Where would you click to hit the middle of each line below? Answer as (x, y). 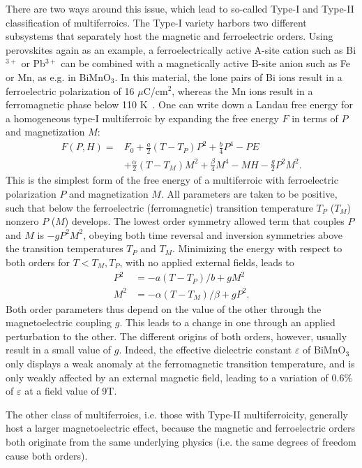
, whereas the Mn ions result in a (242, 90)
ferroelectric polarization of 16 (70, 90)
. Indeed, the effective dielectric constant (205, 350)
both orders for (38, 262)
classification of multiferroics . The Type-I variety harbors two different (156, 22)
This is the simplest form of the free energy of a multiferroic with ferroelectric (172, 180)
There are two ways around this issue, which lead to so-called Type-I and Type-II (180, 8)
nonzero (22, 221)
